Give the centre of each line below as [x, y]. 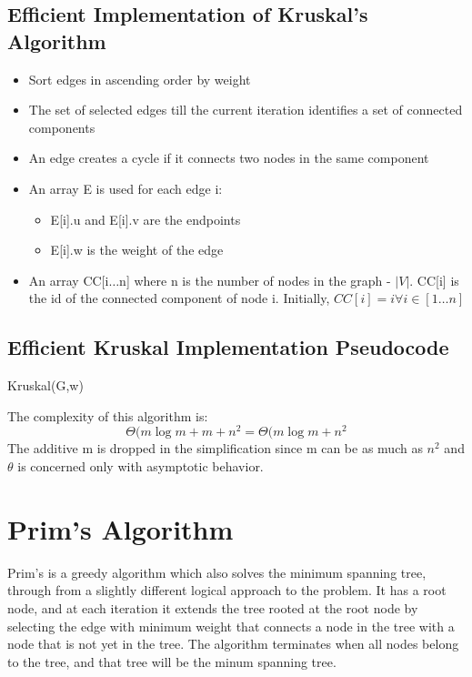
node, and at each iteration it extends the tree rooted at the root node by [213, 607]
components [62, 127]
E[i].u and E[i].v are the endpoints [146, 219]
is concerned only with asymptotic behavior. [141, 466]
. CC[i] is [434, 280]
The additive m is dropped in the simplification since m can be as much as [215, 448]
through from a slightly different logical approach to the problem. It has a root [227, 590]
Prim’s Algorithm [121, 528]
